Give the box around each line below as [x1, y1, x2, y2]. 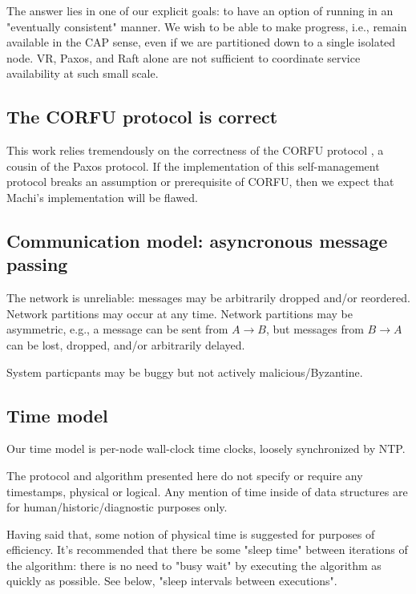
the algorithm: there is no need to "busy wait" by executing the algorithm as [6, 556, 382, 573]
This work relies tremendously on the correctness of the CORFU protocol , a [6, 142, 384, 159]
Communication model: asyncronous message [6, 228, 388, 253]
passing [6, 252, 68, 277]
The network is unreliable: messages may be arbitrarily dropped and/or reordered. [6, 289, 410, 306]
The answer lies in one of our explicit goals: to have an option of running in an [6, 2, 394, 18]
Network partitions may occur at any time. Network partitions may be [6, 305, 353, 321]
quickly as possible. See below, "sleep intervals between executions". [6, 572, 337, 589]
